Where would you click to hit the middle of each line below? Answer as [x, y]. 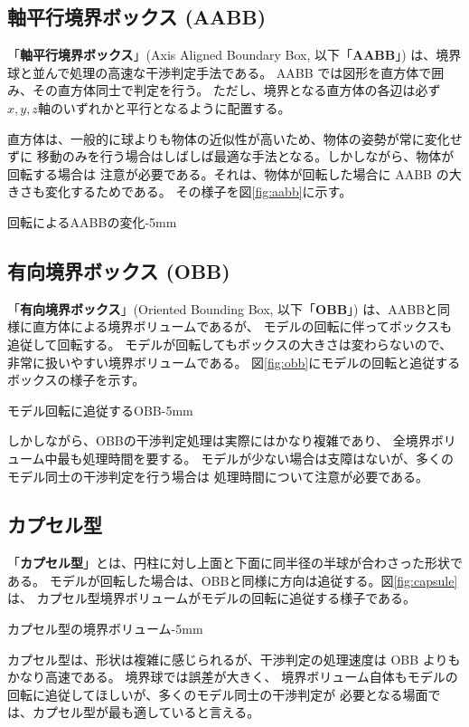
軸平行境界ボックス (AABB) [137, 17]
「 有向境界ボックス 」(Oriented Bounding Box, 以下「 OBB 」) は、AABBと [223, 308]
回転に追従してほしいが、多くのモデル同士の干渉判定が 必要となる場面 [218, 694]
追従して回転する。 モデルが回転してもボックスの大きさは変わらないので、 [230, 344]
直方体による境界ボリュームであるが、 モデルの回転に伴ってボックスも [242, 326]
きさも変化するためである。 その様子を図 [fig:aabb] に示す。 [180, 191]
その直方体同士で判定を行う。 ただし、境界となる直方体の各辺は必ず [236, 90]
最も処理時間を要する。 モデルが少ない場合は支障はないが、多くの [255, 458]
